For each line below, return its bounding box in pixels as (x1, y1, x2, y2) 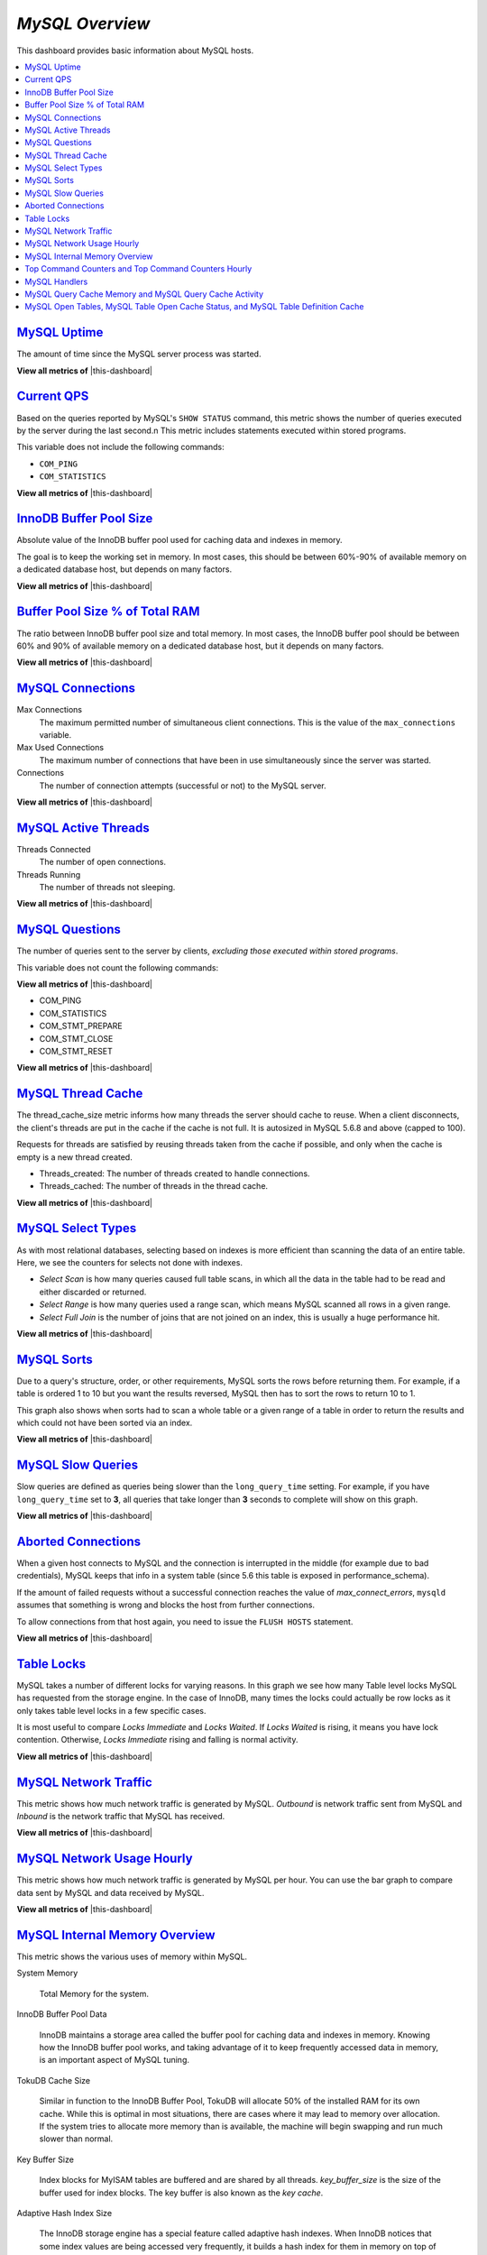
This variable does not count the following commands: (16, 962, 219, 973)
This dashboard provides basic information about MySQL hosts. (16, 45, 254, 56)
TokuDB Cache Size (16, 2075, 91, 2085)
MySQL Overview (16, 14, 151, 33)
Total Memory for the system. (39, 1988, 149, 1999)
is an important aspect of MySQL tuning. (39, 2055, 189, 2066)
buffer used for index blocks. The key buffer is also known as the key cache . (39, 2187, 324, 2198)
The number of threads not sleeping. (39, 882, 176, 892)
